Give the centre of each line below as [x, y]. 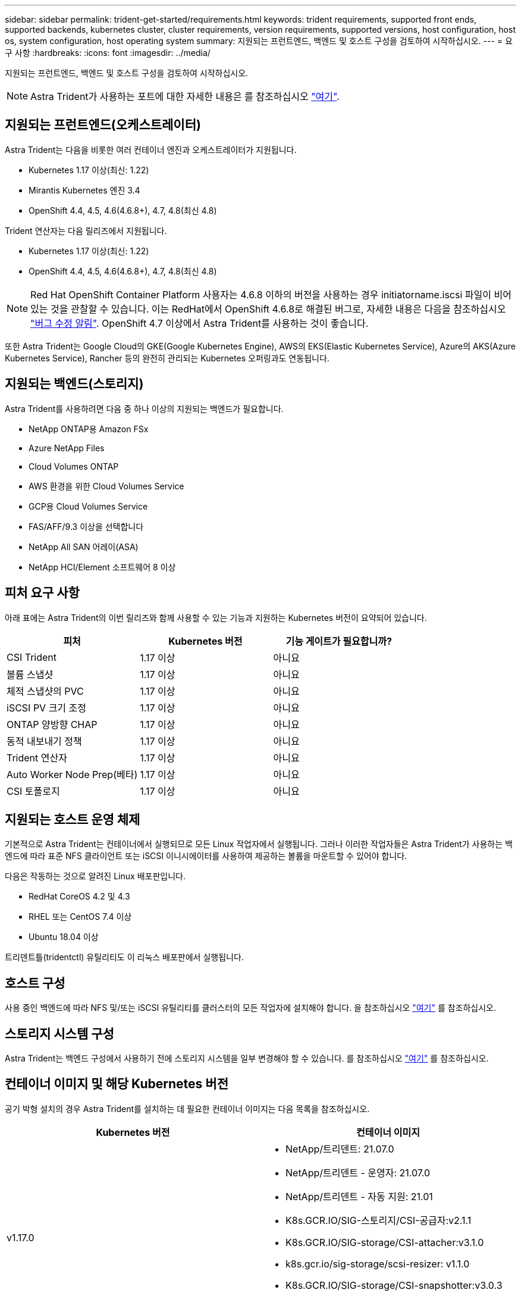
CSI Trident [32, 657]
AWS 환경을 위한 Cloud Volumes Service [106, 486]
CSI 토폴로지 [33, 791]
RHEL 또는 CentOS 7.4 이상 [80, 917]
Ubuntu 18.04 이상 [64, 937]
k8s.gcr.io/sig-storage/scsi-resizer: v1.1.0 [378, 1264]
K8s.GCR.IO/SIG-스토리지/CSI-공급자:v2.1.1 [379, 1220]
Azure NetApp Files [67, 448]
